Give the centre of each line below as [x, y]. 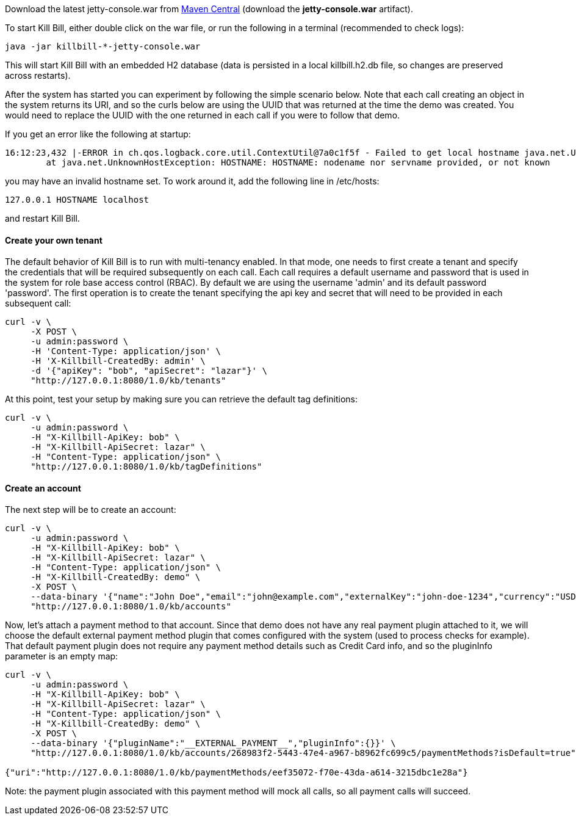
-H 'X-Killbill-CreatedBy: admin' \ [118, 361]
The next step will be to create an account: [91, 510]
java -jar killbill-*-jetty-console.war [103, 46]
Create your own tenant [54, 240]
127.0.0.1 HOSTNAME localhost [77, 200]
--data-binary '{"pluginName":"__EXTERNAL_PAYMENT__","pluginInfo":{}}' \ [213, 743]
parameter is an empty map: [62, 656]
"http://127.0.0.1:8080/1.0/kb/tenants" [128, 381]
